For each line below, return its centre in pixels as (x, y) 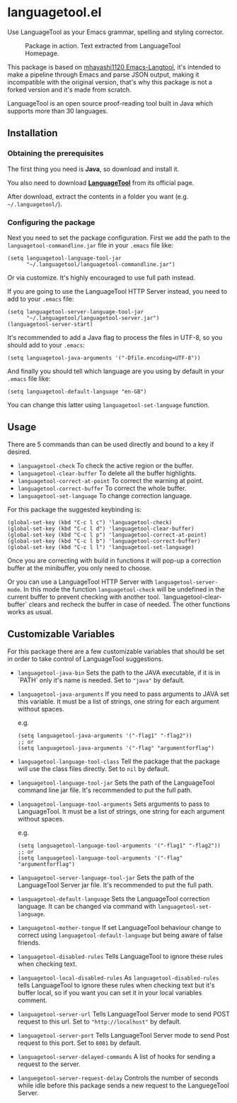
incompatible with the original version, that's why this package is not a (110, 82)
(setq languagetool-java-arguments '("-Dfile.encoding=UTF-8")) (104, 358)
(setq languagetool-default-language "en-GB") (77, 392)
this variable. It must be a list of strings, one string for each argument (118, 701)
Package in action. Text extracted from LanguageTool (103, 45)
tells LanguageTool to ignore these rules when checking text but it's (116, 985)
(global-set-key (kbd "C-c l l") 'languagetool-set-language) (101, 547)
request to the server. (49, 1064)
